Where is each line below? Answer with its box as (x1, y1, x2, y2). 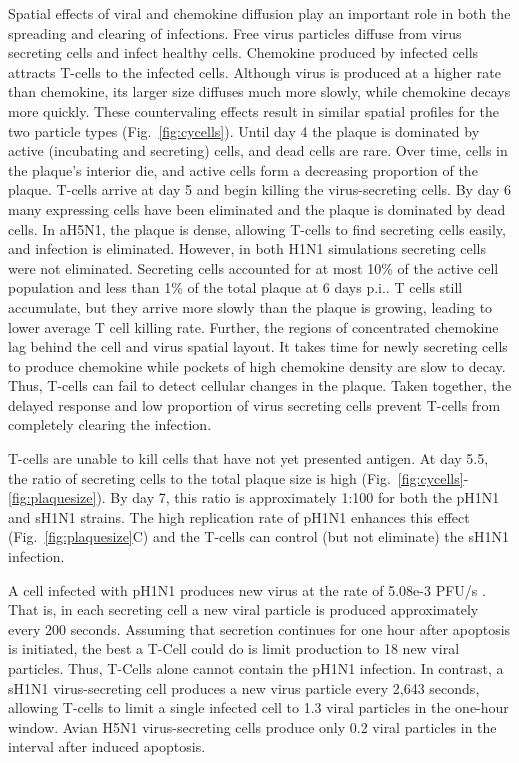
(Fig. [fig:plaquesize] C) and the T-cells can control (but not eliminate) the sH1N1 (8, 526, 509, 547)
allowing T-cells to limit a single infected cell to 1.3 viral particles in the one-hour (8, 697, 509, 718)
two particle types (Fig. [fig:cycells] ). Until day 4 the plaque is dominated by (8, 120, 480, 141)
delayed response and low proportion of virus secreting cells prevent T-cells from (8, 394, 501, 415)
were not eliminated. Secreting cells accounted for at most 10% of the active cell (8, 257, 499, 278)
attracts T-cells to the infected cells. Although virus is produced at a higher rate (8, 61, 501, 82)
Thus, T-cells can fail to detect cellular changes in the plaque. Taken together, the (8, 375, 512, 396)
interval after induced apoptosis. (8, 736, 206, 757)
